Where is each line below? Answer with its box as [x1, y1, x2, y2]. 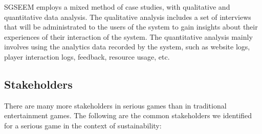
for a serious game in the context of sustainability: [4, 120, 162, 130]
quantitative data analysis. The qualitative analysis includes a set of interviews [4, 11, 251, 22]
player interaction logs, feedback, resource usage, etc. [4, 51, 170, 62]
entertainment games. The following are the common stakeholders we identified [4, 110, 252, 121]
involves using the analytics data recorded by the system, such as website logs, [4, 41, 250, 52]
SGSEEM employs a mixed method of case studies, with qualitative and [4, 2, 230, 12]
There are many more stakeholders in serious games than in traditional [4, 100, 227, 111]
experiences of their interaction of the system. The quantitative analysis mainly [4, 31, 253, 42]
